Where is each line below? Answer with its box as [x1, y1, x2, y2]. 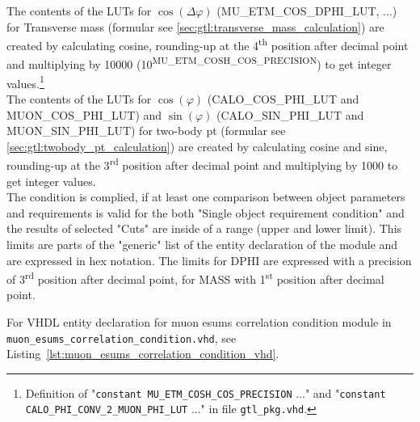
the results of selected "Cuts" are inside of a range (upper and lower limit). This [6, 220, 402, 237]
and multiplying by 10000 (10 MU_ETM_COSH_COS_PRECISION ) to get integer [6, 53, 392, 73]
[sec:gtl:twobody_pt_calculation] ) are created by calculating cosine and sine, [6, 137, 388, 154]
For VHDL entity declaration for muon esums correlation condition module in [6, 313, 392, 330]
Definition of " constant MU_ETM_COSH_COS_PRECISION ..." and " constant [25, 384, 386, 401]
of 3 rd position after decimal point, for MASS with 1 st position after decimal [6, 268, 384, 287]
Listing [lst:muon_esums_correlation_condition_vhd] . [6, 345, 279, 362]
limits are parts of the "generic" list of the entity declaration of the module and [6, 235, 398, 252]
